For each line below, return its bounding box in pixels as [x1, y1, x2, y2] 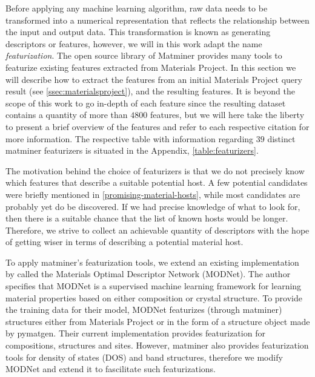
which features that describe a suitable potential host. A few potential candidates [5, 176, 308, 189]
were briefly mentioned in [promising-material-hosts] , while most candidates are [5, 188, 300, 200]
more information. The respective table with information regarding [5, 132, 254, 145]
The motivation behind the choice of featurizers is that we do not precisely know [5, 164, 305, 177]
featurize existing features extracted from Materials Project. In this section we [5, 61, 296, 73]
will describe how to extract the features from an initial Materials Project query [5, 73, 302, 85]
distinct [267, 132, 296, 145]
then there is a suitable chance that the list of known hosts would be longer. [5, 212, 288, 225]
